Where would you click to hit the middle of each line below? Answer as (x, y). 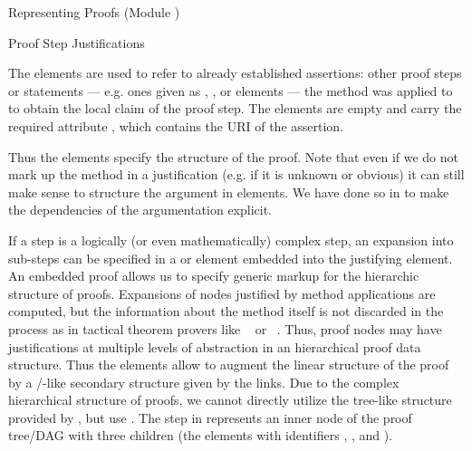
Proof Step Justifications (77, 42)
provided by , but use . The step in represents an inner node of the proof (210, 417)
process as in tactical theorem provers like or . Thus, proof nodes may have (225, 328)
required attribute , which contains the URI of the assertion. (176, 125)
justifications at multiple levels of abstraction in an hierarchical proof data (215, 346)
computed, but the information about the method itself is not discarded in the (226, 311)
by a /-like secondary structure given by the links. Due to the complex (204, 382)
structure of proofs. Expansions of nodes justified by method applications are (222, 293)
